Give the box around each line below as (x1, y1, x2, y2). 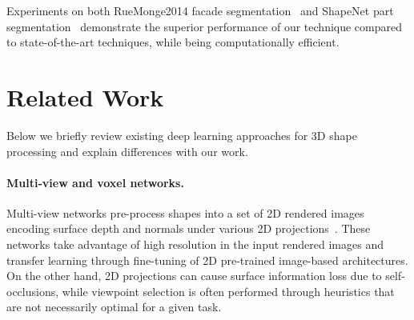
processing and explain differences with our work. (6, 142, 248, 159)
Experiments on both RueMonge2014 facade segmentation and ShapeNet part (6, 2, 394, 18)
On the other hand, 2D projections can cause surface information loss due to (6, 267, 382, 284)
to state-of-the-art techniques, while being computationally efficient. (6, 34, 340, 50)
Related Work (6, 80, 164, 113)
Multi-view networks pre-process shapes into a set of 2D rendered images (6, 204, 364, 221)
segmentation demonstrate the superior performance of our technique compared (6, 18, 403, 34)
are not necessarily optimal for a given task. (6, 298, 222, 315)
